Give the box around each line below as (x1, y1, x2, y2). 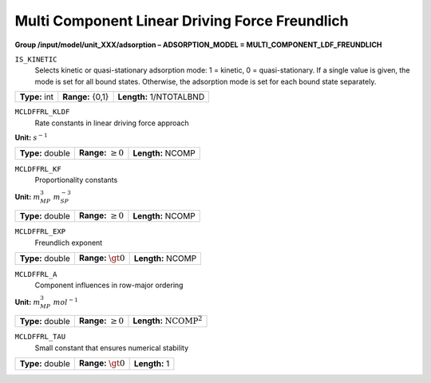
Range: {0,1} (62, 92, 109, 103)
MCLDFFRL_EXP (14, 227, 66, 236)
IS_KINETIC (14, 54, 57, 64)
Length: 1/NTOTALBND (117, 92, 205, 103)
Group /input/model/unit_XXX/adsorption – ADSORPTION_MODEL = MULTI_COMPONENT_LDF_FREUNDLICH (14, 40, 382, 49)
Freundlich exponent (34, 238, 103, 247)
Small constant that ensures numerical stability (34, 343, 189, 353)
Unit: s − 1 (14, 132, 48, 142)
